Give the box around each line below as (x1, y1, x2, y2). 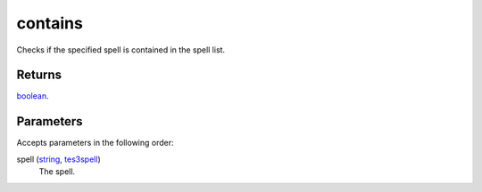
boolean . (16, 91, 49, 101)
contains (16, 13, 84, 33)
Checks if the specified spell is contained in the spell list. (16, 44, 226, 55)
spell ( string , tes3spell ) (16, 154, 102, 164)
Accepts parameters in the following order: (16, 138, 174, 148)
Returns (16, 68, 62, 83)
